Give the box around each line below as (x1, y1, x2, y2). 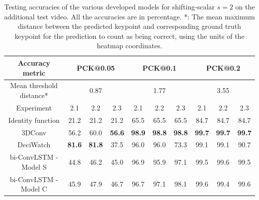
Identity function (8, 114, 60, 125)
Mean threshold (10, 80, 58, 91)
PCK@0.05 (77, 62, 115, 73)
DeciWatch (17, 139, 51, 150)
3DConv (21, 127, 46, 137)
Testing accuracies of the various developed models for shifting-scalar (4, 1, 215, 11)
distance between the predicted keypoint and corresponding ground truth (17, 21, 241, 31)
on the (235, 1, 255, 11)
